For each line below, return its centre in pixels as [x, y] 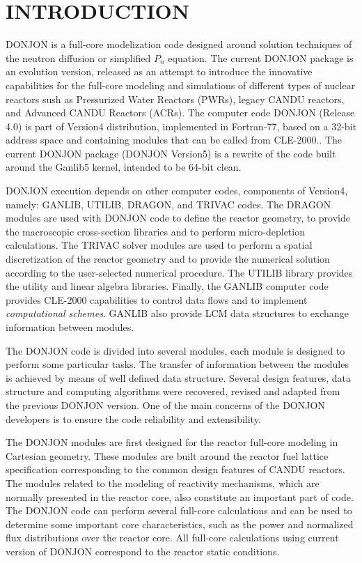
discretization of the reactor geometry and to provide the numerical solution [168, 259]
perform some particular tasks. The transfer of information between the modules [177, 364]
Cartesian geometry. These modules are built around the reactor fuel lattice [167, 455]
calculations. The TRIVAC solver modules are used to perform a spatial [159, 245]
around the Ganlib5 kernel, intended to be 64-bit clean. [124, 167]
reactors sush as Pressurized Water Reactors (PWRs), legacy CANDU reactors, [175, 99]
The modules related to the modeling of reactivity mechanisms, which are [163, 483]
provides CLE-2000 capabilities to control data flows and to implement [157, 299]
